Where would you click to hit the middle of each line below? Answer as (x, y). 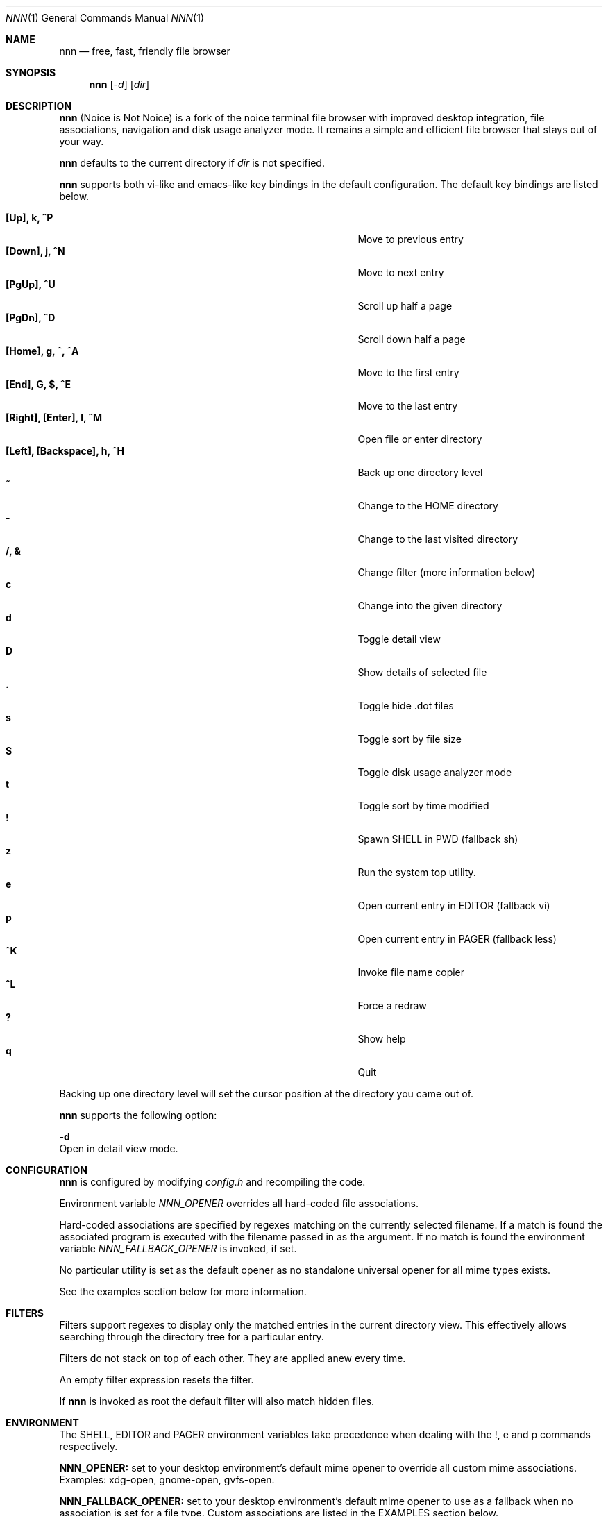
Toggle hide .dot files (406, 706)
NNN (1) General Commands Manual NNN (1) (105, 18)
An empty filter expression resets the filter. (157, 1380)
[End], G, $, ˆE (38, 384)
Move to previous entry (411, 239)
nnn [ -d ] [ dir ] (119, 84)
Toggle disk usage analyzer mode (435, 772)
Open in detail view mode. (119, 1148)
